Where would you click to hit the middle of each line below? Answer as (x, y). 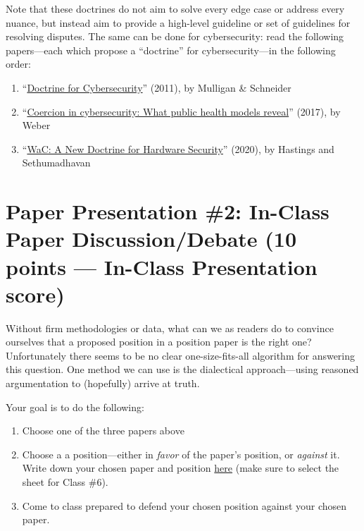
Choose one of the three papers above (103, 431)
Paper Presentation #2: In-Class (168, 211)
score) (35, 294)
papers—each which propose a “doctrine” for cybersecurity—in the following (171, 50)
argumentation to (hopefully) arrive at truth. (103, 383)
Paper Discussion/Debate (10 (151, 239)
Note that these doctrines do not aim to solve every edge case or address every (175, 8)
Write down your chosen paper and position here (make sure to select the (181, 468)
